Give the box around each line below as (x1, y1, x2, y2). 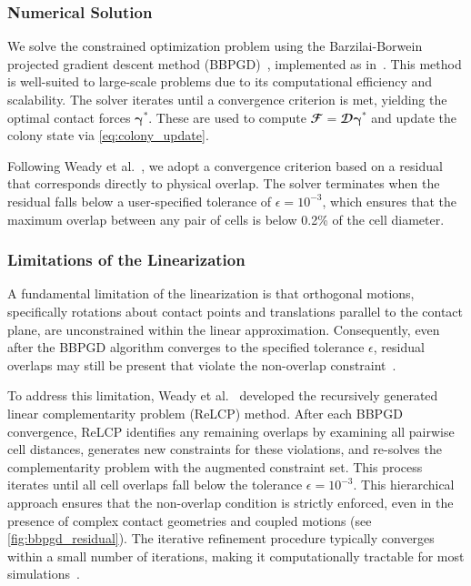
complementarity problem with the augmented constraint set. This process (7, 457, 423, 476)
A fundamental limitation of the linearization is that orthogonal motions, (7, 284, 415, 303)
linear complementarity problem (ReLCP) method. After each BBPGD (7, 403, 403, 422)
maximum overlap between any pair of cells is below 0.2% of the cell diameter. (7, 209, 445, 228)
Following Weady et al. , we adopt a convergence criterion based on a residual (7, 156, 443, 175)
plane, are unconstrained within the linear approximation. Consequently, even (7, 319, 440, 338)
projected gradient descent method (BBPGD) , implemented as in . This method (7, 54, 462, 73)
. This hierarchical (353, 475, 455, 494)
